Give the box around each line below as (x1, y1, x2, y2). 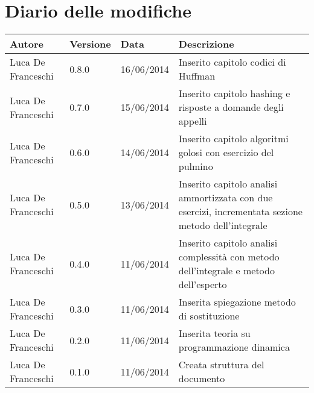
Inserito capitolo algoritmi (178, 131, 289, 146)
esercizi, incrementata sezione (178, 204, 303, 219)
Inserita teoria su (178, 326, 251, 341)
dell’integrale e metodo (178, 263, 275, 278)
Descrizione (178, 37, 234, 51)
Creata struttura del (178, 357, 264, 372)
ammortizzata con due (178, 190, 273, 205)
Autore (10, 37, 43, 51)
